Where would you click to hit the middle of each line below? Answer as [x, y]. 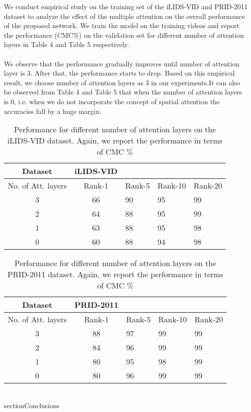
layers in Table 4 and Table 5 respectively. [67, 44]
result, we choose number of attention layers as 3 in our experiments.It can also [122, 82]
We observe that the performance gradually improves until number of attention [122, 63]
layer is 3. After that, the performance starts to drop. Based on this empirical [119, 73]
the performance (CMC [39, 35]
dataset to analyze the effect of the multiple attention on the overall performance [125, 16]
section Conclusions [32, 405]
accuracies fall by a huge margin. [53, 111]
